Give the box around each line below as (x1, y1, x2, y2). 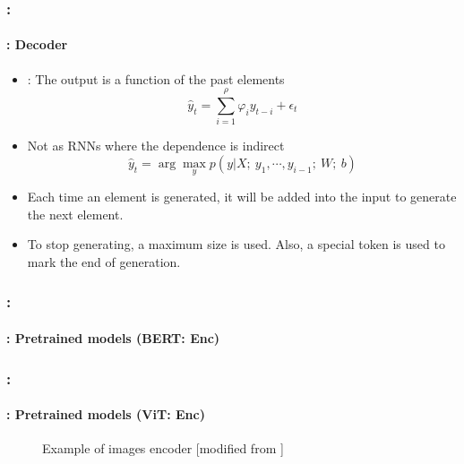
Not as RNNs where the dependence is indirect (27, 136, 285, 155)
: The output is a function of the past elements (27, 69, 285, 88)
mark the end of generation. (27, 252, 181, 271)
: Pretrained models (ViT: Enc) (6, 405, 205, 424)
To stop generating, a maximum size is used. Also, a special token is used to (27, 235, 445, 253)
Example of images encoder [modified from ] (42, 439, 284, 458)
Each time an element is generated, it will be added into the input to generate (27, 187, 457, 206)
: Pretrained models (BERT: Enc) (6, 328, 220, 347)
